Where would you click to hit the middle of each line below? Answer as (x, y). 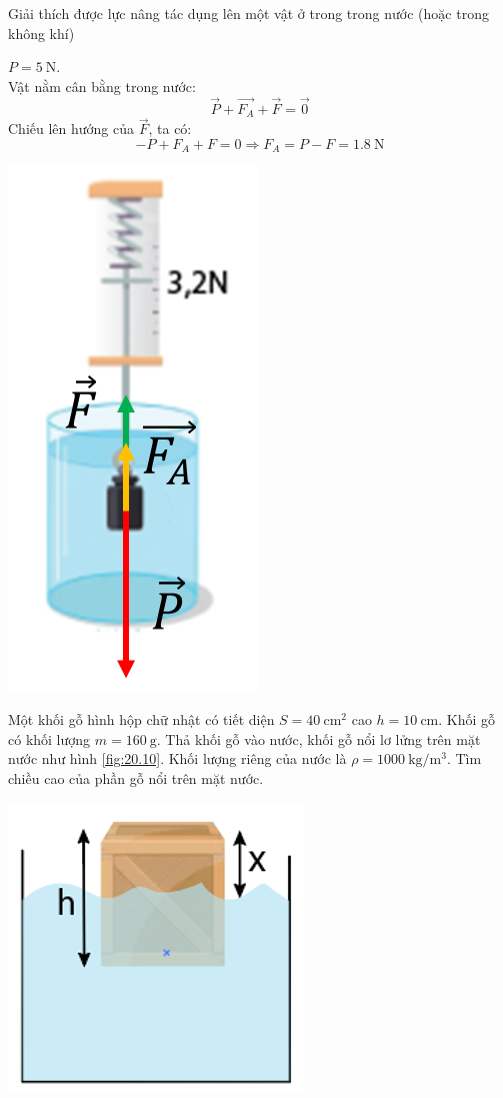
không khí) (41, 32)
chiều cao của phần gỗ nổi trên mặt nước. (136, 777)
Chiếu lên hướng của (71, 128)
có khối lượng (49, 738)
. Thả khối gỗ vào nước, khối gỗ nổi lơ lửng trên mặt (318, 738)
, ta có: (170, 128)
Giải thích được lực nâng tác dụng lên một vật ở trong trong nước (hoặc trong (248, 13)
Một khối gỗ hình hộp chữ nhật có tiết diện (141, 718)
